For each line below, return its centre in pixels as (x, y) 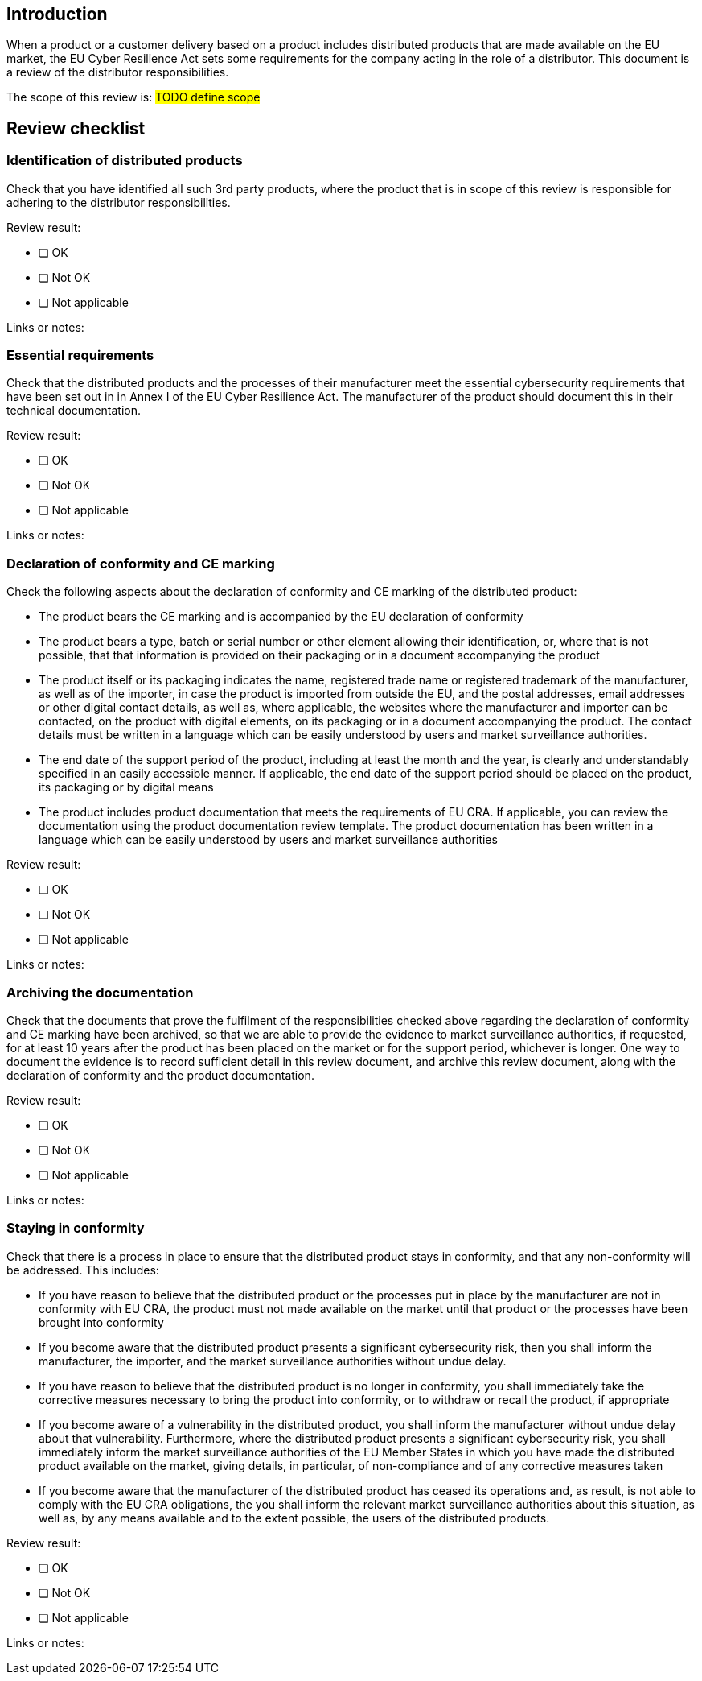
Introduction (57, 14)
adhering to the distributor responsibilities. (119, 202)
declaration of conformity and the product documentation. (160, 1075)
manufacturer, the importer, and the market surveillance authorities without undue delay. (273, 1361)
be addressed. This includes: (83, 1270)
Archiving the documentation (100, 992)
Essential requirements (80, 355)
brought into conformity (101, 1322)
